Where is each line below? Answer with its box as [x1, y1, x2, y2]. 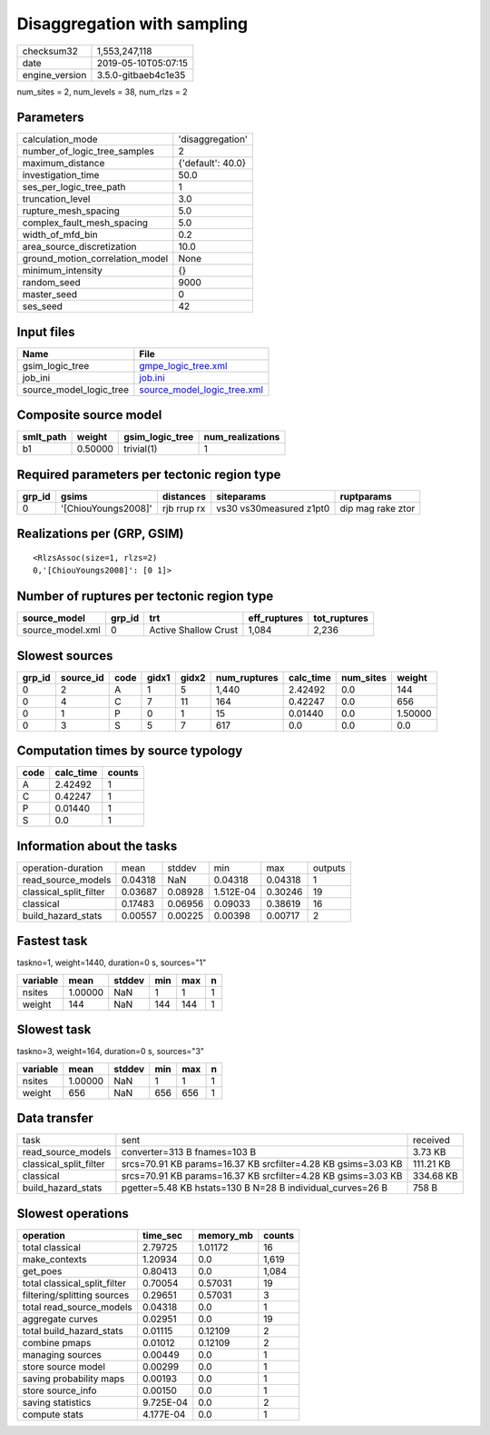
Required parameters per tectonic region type [16, 466, 281, 482]
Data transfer [16, 1111, 94, 1126]
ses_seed [22, 300, 64, 313]
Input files [16, 324, 76, 340]
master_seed [22, 288, 77, 301]
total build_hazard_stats [22, 1324, 124, 1337]
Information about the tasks [16, 838, 178, 853]
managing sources [22, 1348, 102, 1360]
